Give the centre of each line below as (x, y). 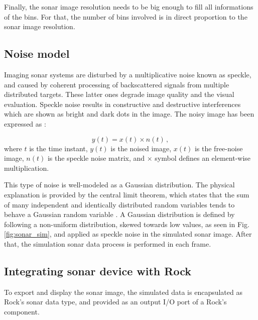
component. (22, 311)
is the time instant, (58, 148)
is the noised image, (141, 148)
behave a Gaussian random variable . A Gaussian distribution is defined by (119, 214)
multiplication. (27, 168)
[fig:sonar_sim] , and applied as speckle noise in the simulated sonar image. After (128, 234)
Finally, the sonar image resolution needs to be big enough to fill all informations (129, 7)
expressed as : (25, 123)
